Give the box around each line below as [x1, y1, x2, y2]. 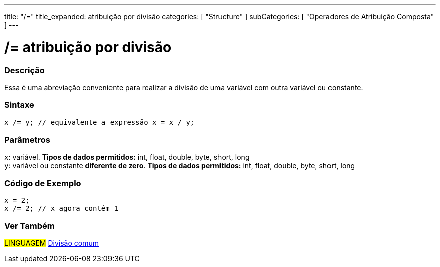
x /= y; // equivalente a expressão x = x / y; [4, 118, 195, 126]
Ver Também [4, 220, 55, 231]
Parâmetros [4, 135, 50, 145]
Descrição [4, 65, 45, 75]
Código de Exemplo [4, 178, 81, 188]
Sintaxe [4, 100, 34, 110]
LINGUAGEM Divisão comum [4, 238, 99, 247]
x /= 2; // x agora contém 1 [4, 204, 119, 213]
